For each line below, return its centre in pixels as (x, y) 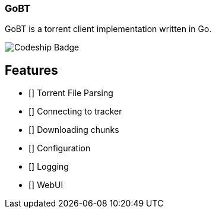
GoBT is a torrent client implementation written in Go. (108, 29)
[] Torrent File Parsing (71, 93)
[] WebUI (46, 185)
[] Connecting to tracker (75, 112)
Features (31, 70)
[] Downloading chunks (74, 130)
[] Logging (49, 167)
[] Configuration (60, 148)
